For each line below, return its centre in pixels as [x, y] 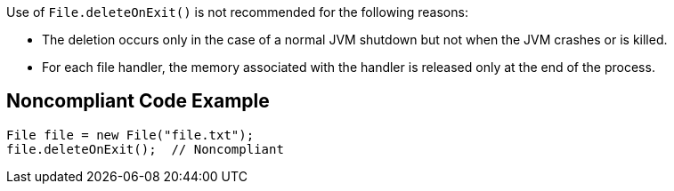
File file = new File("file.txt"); [130, 135]
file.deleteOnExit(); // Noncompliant [145, 149]
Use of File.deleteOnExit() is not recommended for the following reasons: [237, 12]
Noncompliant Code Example [138, 101]
